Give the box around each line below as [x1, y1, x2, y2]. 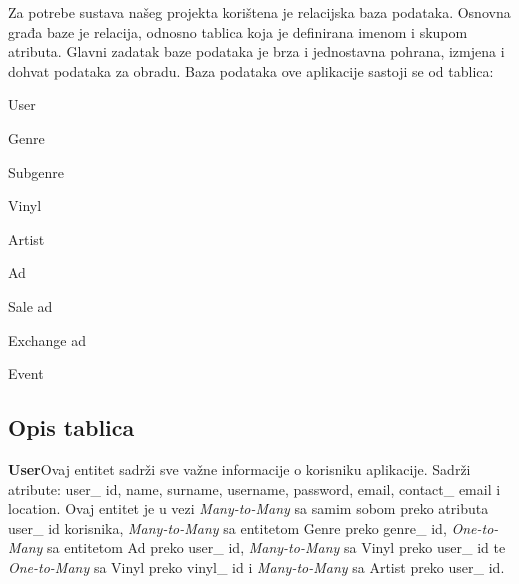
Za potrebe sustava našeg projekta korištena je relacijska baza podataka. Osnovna [8, 2, 511, 22]
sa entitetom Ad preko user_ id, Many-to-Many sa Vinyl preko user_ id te [47, 537, 506, 558]
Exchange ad [8, 329, 86, 350]
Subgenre [8, 161, 65, 182]
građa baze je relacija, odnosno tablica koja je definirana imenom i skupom [8, 21, 468, 42]
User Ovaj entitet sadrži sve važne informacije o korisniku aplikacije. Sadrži [8, 458, 471, 479]
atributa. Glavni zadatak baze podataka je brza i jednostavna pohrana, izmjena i [8, 41, 505, 62]
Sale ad [8, 295, 53, 316]
